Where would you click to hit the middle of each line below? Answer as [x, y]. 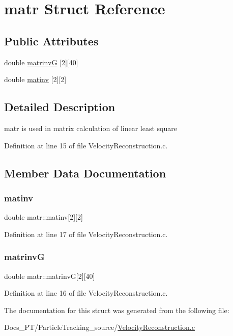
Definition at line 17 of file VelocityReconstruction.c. [86, 234]
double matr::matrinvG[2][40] [50, 276]
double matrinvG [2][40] [41, 62]
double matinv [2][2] [35, 79]
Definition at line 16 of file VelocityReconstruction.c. [86, 293]
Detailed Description [60, 107]
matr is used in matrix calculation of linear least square [91, 128]
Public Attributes [51, 41]
